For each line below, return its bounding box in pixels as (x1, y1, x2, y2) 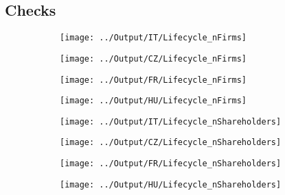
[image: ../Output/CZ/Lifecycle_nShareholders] (60, 138, 282, 148)
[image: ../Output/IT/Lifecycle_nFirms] (60, 33, 247, 43)
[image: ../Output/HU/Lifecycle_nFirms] (60, 96, 247, 106)
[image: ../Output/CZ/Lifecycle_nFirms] (60, 53, 247, 64)
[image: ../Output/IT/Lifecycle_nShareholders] (60, 116, 282, 127)
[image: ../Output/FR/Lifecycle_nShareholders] (60, 159, 282, 169)
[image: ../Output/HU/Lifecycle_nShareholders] (60, 179, 282, 190)
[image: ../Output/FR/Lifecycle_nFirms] (60, 75, 247, 85)
